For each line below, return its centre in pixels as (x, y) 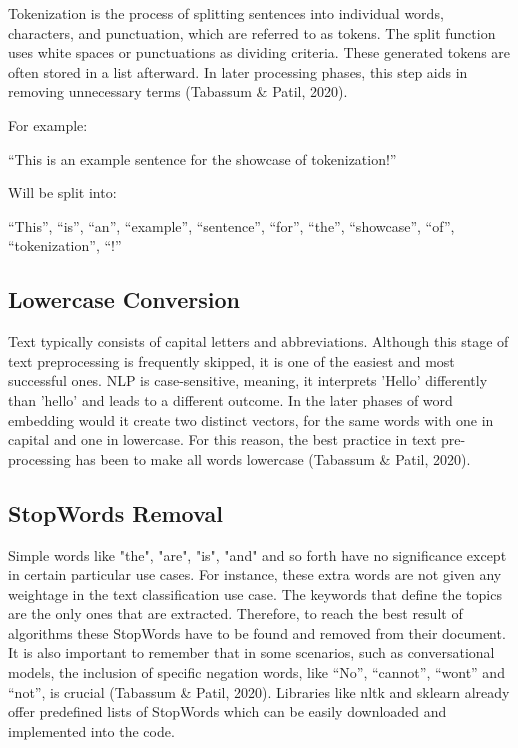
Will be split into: (62, 192)
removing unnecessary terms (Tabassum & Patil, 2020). (178, 91)
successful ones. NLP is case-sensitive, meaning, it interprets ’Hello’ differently (248, 380)
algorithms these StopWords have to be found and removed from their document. (257, 632)
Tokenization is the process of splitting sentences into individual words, (226, 13)
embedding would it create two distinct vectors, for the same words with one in (251, 419)
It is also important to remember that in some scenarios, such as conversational (251, 652)
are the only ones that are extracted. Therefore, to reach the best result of (235, 613)
